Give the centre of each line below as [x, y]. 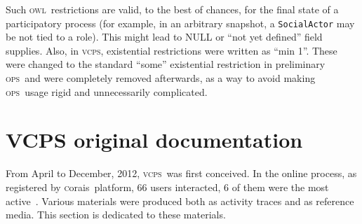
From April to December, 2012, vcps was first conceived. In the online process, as [181, 173]
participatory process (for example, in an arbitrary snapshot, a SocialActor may [180, 23]
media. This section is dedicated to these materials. [116, 215]
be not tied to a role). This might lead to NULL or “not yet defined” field [164, 37]
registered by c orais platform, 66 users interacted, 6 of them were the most [167, 187]
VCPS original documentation [154, 140]
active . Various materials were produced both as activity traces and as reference [180, 201]
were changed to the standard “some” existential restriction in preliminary [166, 64]
